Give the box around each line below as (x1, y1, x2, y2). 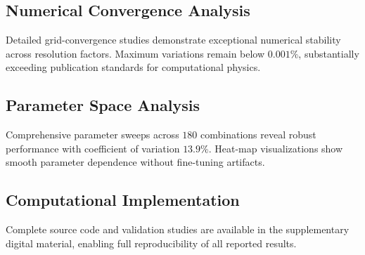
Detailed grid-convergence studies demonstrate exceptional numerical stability (6, 32, 341, 47)
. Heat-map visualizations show (208, 140, 343, 155)
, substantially (298, 46, 359, 60)
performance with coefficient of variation (6, 140, 180, 155)
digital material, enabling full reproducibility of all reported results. (6, 235, 297, 250)
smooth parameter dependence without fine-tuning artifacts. (6, 155, 265, 169)
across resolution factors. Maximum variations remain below (6, 46, 265, 60)
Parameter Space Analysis (6, 94, 200, 116)
